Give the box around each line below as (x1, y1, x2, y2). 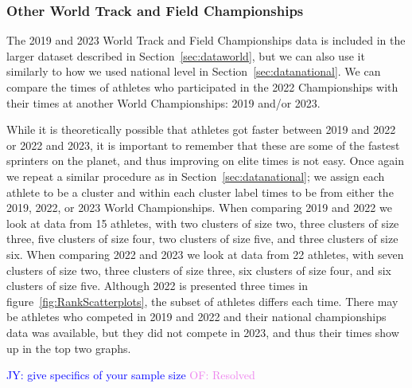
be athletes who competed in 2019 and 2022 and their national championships (6, 308, 387, 325)
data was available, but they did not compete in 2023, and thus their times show (6, 323, 399, 340)
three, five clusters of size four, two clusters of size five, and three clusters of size (6, 230, 398, 247)
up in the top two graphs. (6, 339, 131, 356)
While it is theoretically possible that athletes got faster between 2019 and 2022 (6, 121, 396, 138)
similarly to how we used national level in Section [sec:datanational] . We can (6, 63, 381, 80)
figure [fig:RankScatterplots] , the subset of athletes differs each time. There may (6, 292, 398, 309)
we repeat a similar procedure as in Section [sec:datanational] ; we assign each (6, 167, 385, 184)
